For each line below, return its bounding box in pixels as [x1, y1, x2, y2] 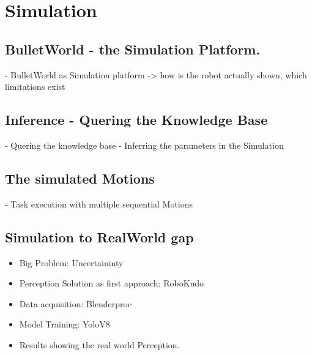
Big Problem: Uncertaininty [19, 256, 124, 269]
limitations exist [5, 80, 65, 93]
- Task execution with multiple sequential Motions [5, 197, 193, 210]
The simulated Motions [5, 168, 155, 187]
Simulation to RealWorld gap [5, 227, 194, 246]
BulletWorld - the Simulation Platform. [5, 39, 261, 58]
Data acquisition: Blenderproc [19, 297, 132, 310]
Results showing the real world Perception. [19, 338, 180, 351]
